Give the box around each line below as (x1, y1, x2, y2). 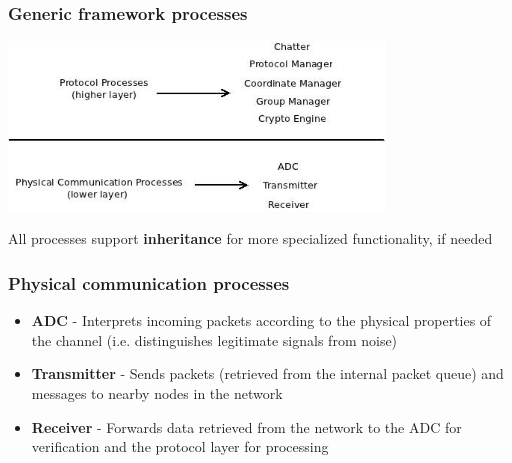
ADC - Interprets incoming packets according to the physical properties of (31, 310, 492, 331)
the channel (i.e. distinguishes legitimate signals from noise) (31, 329, 398, 350)
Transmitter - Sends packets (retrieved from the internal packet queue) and (31, 363, 504, 384)
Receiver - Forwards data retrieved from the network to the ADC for (31, 416, 462, 437)
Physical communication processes (8, 270, 290, 295)
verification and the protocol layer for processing (31, 436, 329, 457)
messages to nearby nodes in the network (31, 382, 283, 403)
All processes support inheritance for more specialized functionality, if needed (8, 228, 493, 249)
